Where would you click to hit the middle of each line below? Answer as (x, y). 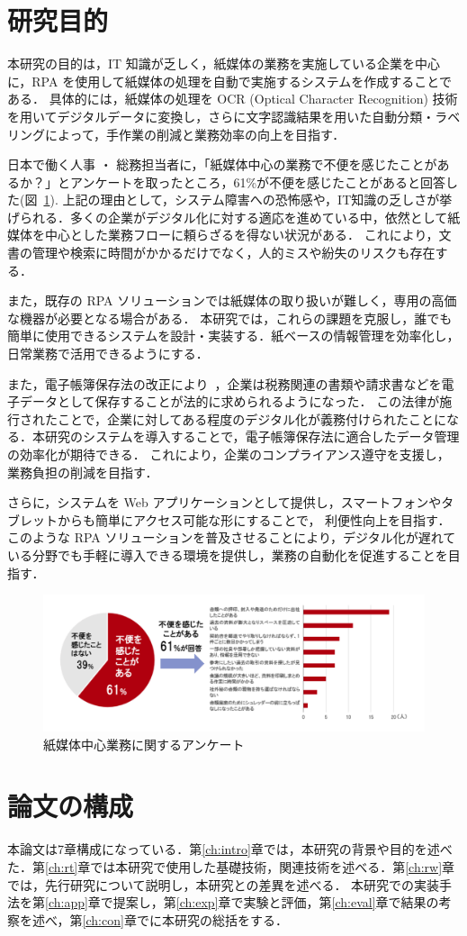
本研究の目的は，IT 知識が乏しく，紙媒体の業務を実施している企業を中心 (224, 64)
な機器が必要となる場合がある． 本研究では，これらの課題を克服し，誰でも (230, 318)
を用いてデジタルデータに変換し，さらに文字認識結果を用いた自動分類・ (221, 116)
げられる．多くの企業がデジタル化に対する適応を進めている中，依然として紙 (234, 217)
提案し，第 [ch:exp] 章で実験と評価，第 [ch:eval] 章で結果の (276, 902)
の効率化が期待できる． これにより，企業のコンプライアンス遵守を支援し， (229, 454)
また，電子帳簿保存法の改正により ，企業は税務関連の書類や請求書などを (225, 383)
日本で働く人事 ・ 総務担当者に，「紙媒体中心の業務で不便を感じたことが (222, 164)
